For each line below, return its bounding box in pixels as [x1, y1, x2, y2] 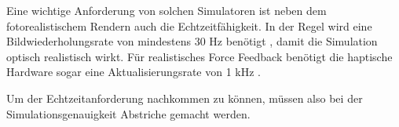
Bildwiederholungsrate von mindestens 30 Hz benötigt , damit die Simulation [6, 33, 378, 49]
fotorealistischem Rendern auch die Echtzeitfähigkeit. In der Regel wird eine [6, 17, 372, 34]
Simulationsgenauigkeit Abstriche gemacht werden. [6, 105, 251, 122]
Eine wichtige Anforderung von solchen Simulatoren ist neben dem [6, 2, 327, 18]
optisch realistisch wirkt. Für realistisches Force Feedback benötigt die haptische [6, 48, 393, 64]
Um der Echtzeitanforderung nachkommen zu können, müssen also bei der [6, 89, 363, 106]
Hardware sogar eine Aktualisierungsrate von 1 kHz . [6, 63, 261, 80]
